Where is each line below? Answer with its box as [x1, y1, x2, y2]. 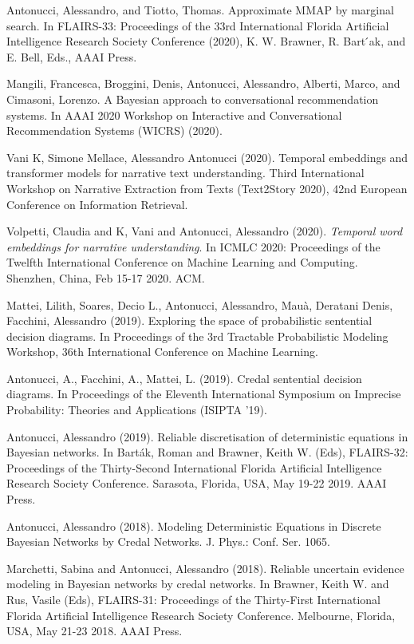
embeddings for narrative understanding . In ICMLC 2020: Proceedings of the [6, 238, 380, 255]
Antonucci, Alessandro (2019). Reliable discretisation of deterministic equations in [6, 428, 408, 444]
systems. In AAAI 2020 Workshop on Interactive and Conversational [6, 106, 342, 123]
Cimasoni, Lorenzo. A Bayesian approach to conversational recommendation [6, 90, 379, 107]
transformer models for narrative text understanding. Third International [6, 164, 365, 181]
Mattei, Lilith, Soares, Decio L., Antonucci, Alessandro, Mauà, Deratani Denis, [6, 296, 393, 313]
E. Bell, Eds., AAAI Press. [6, 48, 137, 65]
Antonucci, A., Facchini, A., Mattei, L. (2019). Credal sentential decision [6, 369, 362, 386]
